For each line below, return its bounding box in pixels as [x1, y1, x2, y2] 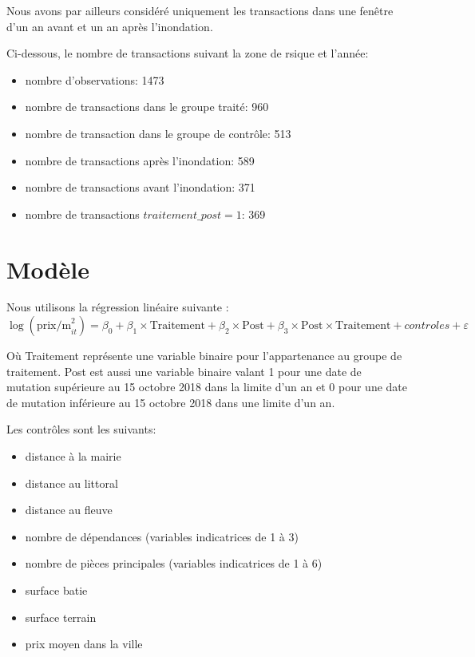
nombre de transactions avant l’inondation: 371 [25, 179, 255, 196]
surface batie [25, 582, 88, 598]
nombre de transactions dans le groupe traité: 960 [25, 98, 269, 115]
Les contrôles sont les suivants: [6, 421, 156, 437]
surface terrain [25, 608, 97, 625]
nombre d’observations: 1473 [25, 71, 164, 88]
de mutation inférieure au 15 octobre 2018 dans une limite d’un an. [6, 394, 335, 410]
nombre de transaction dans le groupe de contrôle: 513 [25, 125, 291, 141]
